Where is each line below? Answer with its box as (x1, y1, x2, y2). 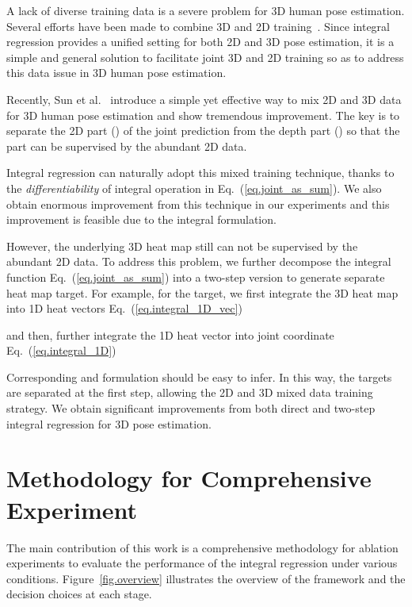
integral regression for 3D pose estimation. (6, 415, 212, 432)
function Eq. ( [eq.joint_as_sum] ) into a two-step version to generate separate (6, 268, 385, 285)
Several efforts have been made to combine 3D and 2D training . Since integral (6, 17, 390, 34)
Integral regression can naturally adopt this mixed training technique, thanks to (6, 164, 395, 181)
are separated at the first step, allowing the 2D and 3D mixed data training (6, 384, 373, 401)
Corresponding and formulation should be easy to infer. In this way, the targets (6, 368, 392, 385)
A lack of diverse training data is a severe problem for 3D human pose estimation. (6, 2, 405, 18)
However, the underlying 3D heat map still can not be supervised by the (6, 237, 358, 254)
